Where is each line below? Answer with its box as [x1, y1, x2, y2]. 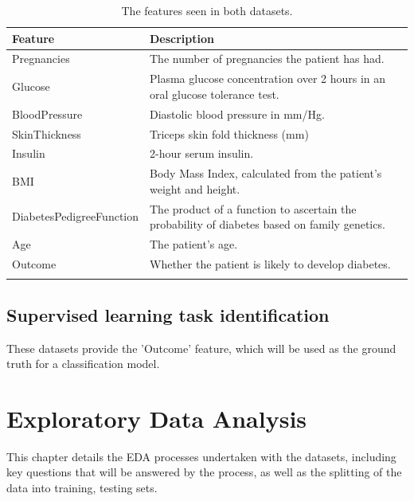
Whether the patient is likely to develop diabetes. [150, 255, 391, 272]
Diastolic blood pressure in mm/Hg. [150, 105, 325, 122]
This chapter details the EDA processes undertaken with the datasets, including [6, 448, 396, 464]
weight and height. [150, 180, 240, 197]
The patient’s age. [150, 236, 238, 252]
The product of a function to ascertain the [150, 200, 357, 217]
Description [150, 29, 215, 46]
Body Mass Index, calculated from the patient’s [150, 165, 382, 182]
